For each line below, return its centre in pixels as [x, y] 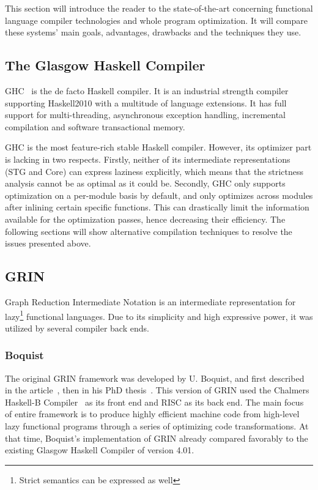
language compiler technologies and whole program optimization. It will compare [156, 20]
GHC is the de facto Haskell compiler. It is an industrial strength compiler [147, 90]
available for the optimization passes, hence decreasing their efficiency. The [145, 219]
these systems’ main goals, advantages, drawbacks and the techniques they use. [153, 32]
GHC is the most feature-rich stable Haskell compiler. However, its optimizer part [158, 147]
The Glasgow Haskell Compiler [105, 65]
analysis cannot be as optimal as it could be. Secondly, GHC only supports [145, 183]
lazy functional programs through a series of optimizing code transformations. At [157, 425]
